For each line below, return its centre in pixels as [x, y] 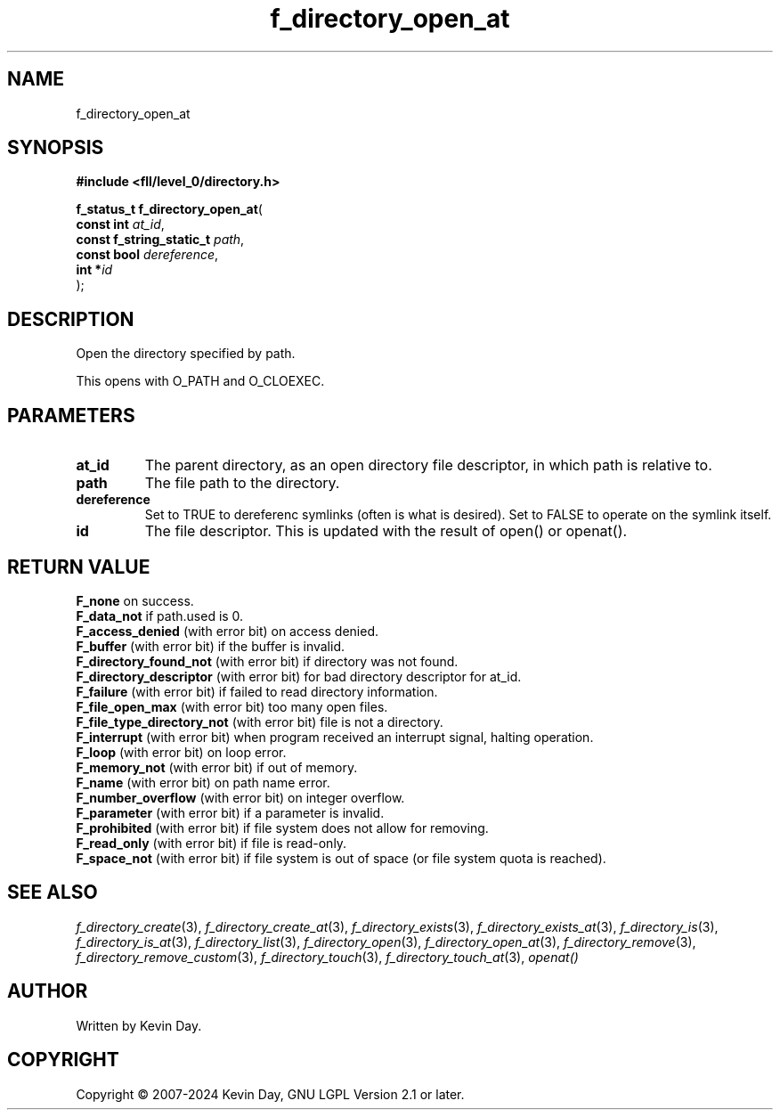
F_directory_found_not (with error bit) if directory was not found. [267, 661]
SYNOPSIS [56, 148]
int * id [94, 270]
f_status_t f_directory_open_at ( [169, 209]
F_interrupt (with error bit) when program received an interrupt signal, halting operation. [335, 737]
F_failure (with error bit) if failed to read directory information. [257, 691]
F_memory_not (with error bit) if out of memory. [217, 767]
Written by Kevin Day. [139, 1025]
